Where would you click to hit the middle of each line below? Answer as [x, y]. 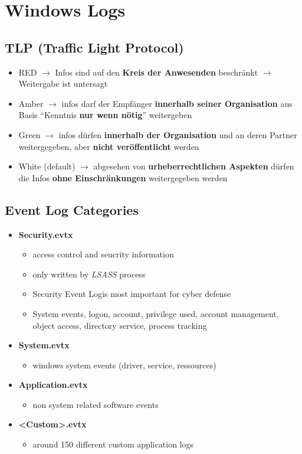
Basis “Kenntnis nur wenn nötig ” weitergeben [105, 115]
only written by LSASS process [89, 274]
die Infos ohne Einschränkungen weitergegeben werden [123, 177]
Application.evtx [53, 385]
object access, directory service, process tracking [120, 325]
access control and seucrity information [103, 254]
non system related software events [96, 404]
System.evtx [44, 345]
